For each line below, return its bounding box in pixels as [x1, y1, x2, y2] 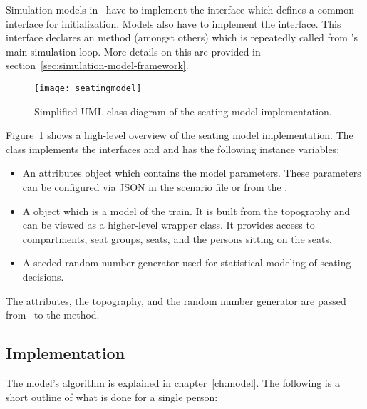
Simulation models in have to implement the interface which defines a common [6, 2, 354, 16]
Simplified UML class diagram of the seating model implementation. [34, 103, 332, 118]
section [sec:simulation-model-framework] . [6, 58, 189, 73]
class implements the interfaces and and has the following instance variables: [6, 141, 340, 156]
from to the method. [6, 307, 100, 322]
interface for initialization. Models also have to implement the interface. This [6, 16, 341, 31]
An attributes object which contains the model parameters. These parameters [22, 165, 361, 180]
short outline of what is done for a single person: [6, 389, 218, 404]
